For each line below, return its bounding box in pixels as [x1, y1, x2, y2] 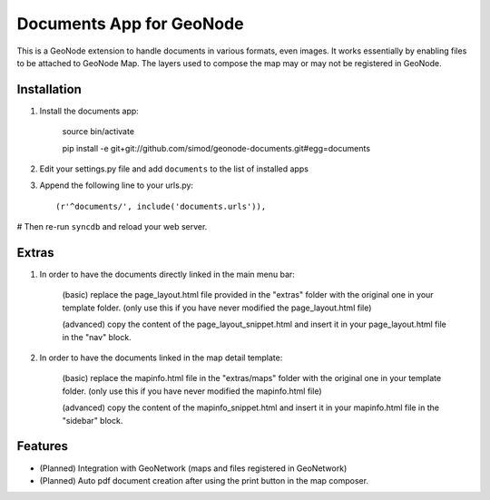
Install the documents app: [39, 105, 140, 116]
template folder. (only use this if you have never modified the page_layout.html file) [62, 302, 372, 313]
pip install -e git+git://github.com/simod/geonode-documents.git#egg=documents [62, 142, 371, 153]
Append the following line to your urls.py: [39, 180, 194, 191]
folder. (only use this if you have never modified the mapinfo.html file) [62, 386, 322, 397]
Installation [16, 82, 82, 97]
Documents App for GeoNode [16, 14, 244, 34]
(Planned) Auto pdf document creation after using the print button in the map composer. [39, 475, 369, 485]
